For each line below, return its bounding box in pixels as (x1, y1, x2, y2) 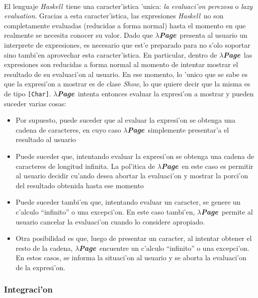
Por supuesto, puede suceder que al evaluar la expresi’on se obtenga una (15, 115, 236, 125)
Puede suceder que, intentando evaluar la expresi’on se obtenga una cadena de (15, 150, 255, 161)
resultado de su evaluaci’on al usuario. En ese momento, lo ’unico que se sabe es (4, 69, 248, 79)
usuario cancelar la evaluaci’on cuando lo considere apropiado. (15, 216, 205, 226)
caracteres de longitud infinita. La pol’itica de (15, 160, 155, 171)
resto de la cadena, (15, 242, 73, 253)
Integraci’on (4, 283, 53, 296)
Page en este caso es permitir (161, 160, 254, 171)
